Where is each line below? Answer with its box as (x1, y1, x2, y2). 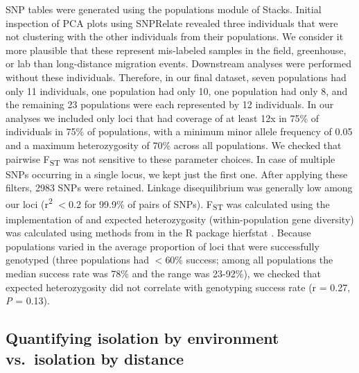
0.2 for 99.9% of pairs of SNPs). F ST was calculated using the (69, 196, 330, 213)
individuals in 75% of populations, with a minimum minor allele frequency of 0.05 (6, 124, 353, 139)
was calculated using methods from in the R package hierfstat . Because (6, 225, 311, 240)
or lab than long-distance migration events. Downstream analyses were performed (6, 56, 351, 71)
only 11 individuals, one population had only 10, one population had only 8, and (6, 83, 348, 98)
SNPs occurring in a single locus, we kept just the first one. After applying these (6, 166, 348, 181)
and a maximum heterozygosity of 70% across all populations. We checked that (6, 137, 342, 152)
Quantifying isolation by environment (6, 327, 279, 349)
